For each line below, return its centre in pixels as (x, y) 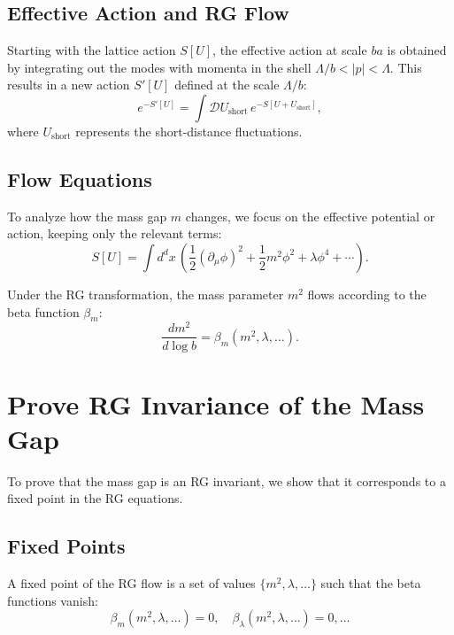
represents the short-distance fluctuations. (189, 131)
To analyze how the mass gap (87, 216)
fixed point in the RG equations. (95, 498)
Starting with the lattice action (92, 50)
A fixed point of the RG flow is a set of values (131, 583)
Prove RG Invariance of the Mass (216, 403)
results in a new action (69, 85)
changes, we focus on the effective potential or (310, 216)
